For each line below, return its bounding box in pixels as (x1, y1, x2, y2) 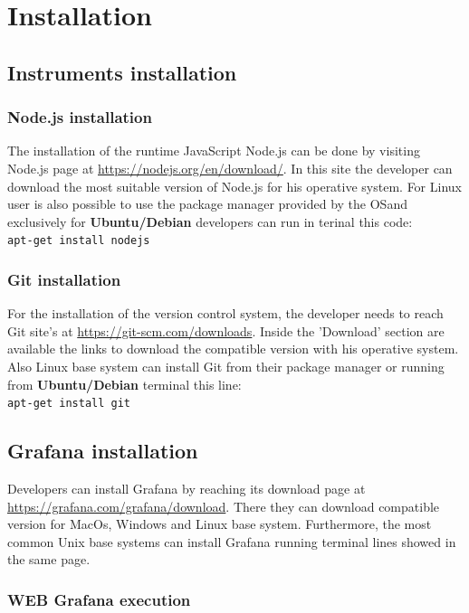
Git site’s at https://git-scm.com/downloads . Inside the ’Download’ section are (7, 321, 445, 340)
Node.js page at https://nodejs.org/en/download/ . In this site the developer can (7, 158, 453, 177)
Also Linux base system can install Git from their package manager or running (7, 357, 445, 375)
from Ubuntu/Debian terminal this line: (7, 374, 242, 393)
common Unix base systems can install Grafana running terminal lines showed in (7, 532, 456, 551)
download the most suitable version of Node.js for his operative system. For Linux (7, 176, 462, 195)
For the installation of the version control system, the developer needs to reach (7, 304, 444, 323)
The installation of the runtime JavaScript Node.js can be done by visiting (7, 141, 420, 160)
